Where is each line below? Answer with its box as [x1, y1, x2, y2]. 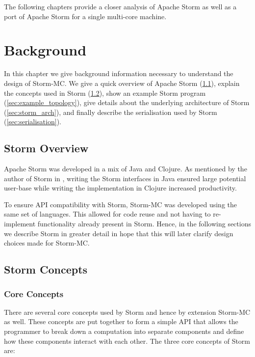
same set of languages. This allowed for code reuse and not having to [4, 209, 211, 219]
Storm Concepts [4, 262, 88, 277]
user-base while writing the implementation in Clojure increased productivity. [4, 183, 237, 193]
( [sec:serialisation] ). [4, 116, 61, 127]
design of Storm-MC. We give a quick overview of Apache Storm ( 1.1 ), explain [4, 78, 240, 88]
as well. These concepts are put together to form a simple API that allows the [4, 316, 238, 327]
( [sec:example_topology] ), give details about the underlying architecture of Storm [4, 97, 250, 108]
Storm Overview [4, 140, 89, 156]
